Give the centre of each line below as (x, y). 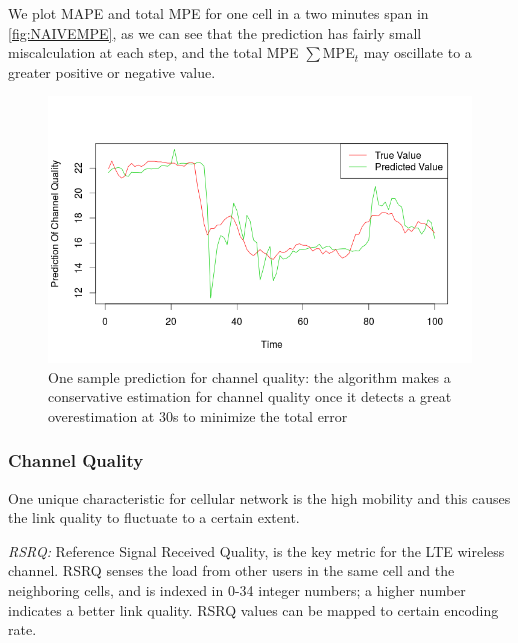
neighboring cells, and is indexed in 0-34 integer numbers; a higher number (237, 589)
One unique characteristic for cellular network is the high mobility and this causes (259, 497)
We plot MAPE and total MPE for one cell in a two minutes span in (218, 13)
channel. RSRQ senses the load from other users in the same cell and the (231, 570)
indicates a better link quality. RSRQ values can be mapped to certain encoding (253, 609)
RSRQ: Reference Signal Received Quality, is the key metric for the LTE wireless (256, 550)
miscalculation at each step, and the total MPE (153, 52)
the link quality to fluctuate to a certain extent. (154, 517)
